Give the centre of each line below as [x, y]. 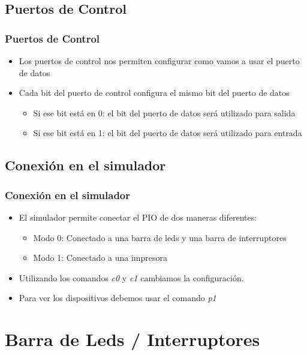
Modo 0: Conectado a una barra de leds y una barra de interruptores [160, 237]
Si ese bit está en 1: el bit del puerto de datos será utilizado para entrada [168, 133]
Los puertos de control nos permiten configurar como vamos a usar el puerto [159, 61]
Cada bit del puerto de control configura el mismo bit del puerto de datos [154, 93]
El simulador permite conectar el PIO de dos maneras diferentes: [138, 217]
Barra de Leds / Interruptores [133, 339]
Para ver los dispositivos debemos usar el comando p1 [118, 298]
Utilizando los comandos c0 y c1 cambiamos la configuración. [131, 277]
